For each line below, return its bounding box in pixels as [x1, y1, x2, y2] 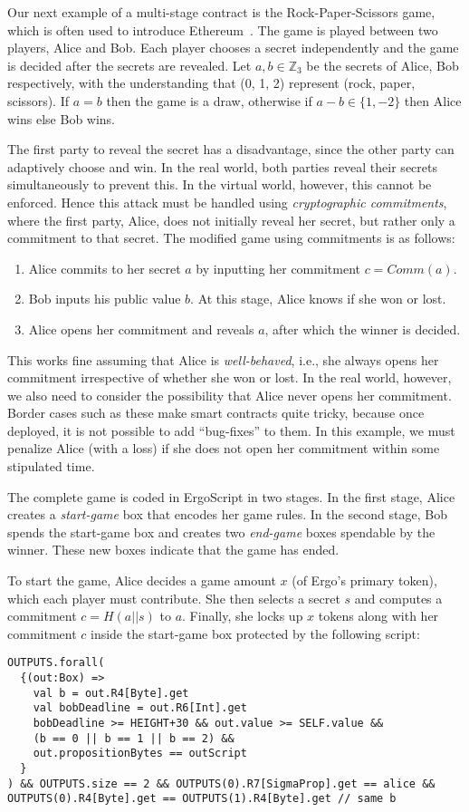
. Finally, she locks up [182, 606, 303, 625]
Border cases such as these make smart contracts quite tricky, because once [7, 403, 425, 422]
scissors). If [7, 91, 69, 110]
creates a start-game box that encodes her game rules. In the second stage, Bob [7, 505, 447, 524]
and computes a [354, 588, 443, 607]
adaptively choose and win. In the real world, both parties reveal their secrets [7, 157, 437, 176]
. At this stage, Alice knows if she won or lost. [190, 289, 446, 308]
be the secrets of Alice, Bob [306, 55, 459, 74]
